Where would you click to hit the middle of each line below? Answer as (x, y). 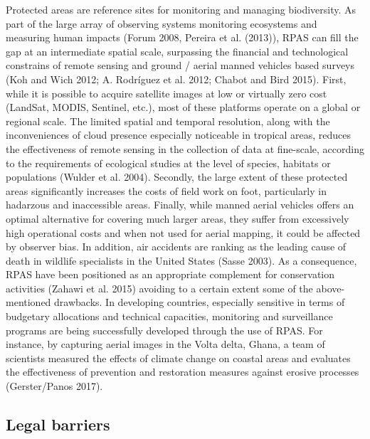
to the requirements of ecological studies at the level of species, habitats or (168, 163)
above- (331, 288)
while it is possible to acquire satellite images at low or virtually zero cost (166, 93)
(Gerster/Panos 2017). (54, 386)
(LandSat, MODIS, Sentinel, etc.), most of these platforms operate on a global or (183, 107)
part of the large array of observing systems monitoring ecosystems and (162, 23)
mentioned (28, 302)
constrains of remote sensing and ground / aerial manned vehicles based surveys (180, 65)
